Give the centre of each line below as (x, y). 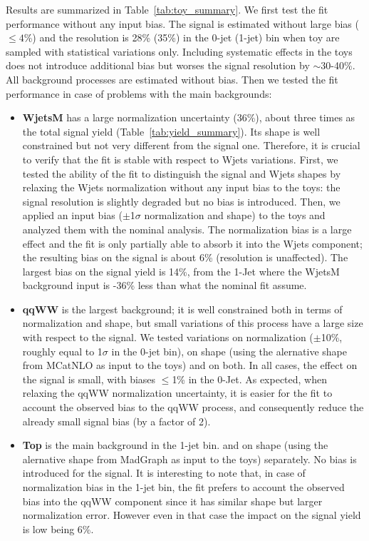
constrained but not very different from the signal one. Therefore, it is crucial (191, 145)
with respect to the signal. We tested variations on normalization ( (168, 337)
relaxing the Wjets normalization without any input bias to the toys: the (181, 187)
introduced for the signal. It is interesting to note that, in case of (164, 473)
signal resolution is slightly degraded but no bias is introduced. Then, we (181, 201)
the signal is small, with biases (89, 379)
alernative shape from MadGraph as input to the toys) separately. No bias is (189, 459)
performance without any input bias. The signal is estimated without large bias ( (182, 23)
